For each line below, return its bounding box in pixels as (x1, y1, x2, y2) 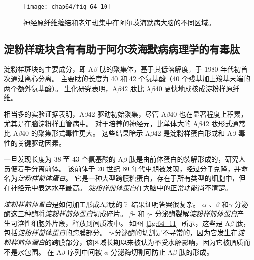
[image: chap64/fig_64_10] (23, 3, 111, 10)
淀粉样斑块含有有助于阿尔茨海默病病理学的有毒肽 (4, 41, 240, 56)
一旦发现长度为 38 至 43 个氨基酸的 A (4, 154, 123, 164)
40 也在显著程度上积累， (170, 109, 248, 119)
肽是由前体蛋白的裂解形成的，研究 (129, 154, 239, 164)
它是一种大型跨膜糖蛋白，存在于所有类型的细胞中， (74, 173, 239, 183)
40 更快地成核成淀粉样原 (155, 83, 233, 93)
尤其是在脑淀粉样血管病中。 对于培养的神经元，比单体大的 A (4, 118, 198, 129)
